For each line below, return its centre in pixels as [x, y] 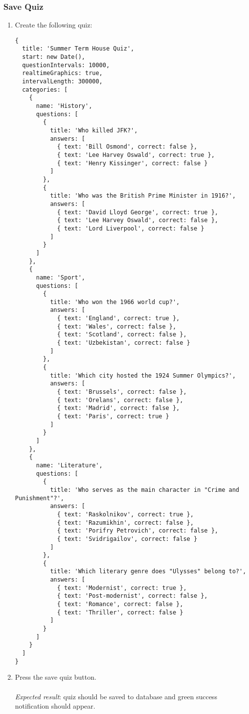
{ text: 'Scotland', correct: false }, [122, 335]
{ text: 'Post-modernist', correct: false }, [132, 596]
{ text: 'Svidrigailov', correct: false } [127, 539]
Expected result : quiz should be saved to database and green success [116, 696]
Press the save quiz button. [56, 677]
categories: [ [45, 89]
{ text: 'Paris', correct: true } [113, 416]
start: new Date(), [54, 57]
